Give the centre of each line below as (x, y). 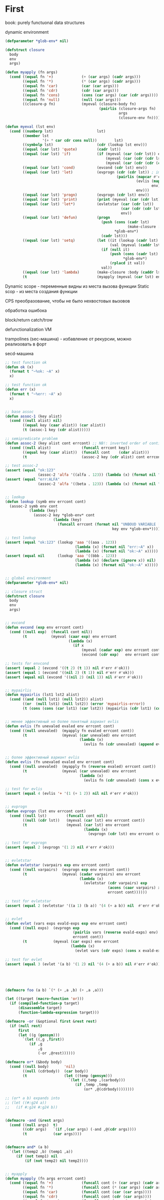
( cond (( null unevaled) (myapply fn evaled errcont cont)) (72, 731)
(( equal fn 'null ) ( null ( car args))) (72, 100)
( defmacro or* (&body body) (34, 1062)
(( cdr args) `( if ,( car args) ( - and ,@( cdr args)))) (80, 1130)
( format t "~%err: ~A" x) (36, 394)
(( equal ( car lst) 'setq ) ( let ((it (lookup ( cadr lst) (91, 240)
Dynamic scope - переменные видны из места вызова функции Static (77, 286)
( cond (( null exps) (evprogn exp (44, 928)
